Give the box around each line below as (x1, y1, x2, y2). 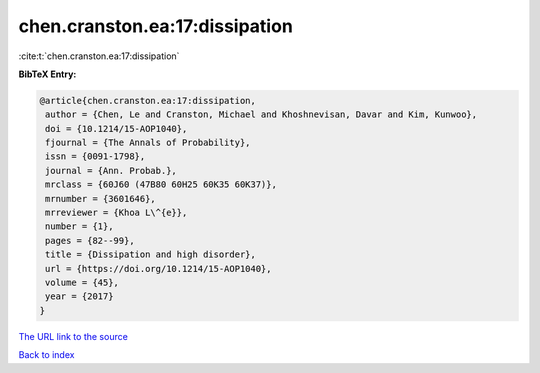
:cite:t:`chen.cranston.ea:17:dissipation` (18, 50, 180, 62)
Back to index (18, 349, 75, 361)
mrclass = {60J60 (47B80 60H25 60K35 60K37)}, (45, 179, 277, 190)
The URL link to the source (18, 330, 129, 342)
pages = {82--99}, (45, 235, 135, 246)
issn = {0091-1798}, (45, 151, 146, 162)
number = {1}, (45, 221, 114, 232)
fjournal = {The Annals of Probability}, (45, 137, 251, 149)
